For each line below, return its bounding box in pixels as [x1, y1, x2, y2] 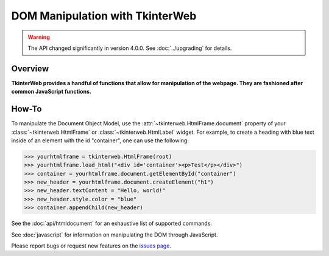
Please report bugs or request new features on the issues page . [11, 242, 172, 249]
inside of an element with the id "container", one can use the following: [11, 137, 189, 144]
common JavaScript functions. [11, 88, 91, 95]
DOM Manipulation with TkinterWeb [11, 9, 197, 22]
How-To [11, 104, 42, 114]
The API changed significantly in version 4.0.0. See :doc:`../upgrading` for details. [27, 44, 232, 52]
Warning [27, 33, 50, 41]
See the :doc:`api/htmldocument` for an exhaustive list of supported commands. [11, 220, 213, 227]
